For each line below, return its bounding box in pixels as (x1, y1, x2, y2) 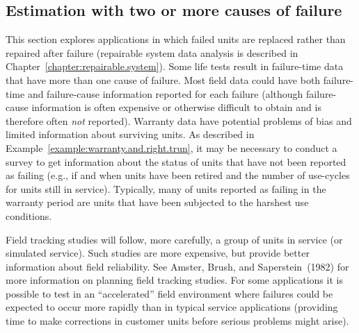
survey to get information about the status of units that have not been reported (6, 154, 346, 169)
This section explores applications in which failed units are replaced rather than (6, 32, 346, 46)
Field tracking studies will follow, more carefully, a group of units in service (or (6, 232, 343, 246)
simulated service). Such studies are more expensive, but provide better (6, 246, 310, 260)
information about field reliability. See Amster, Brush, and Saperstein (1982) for (6, 259, 349, 273)
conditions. (6, 208, 52, 223)
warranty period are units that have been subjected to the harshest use (6, 195, 309, 210)
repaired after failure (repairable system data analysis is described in (6, 45, 298, 60)
